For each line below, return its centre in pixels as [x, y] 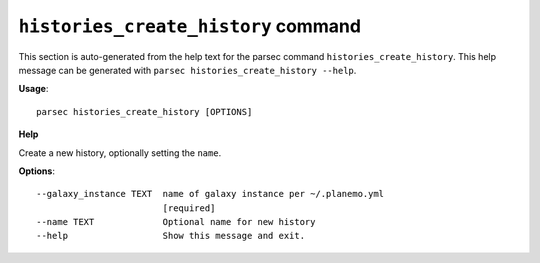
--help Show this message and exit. [170, 236]
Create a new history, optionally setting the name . [120, 152]
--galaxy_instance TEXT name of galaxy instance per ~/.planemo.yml [210, 194]
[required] [189, 208]
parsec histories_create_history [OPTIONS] [144, 111]
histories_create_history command [190, 26]
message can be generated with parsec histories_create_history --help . [187, 70]
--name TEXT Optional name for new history [176, 222]
